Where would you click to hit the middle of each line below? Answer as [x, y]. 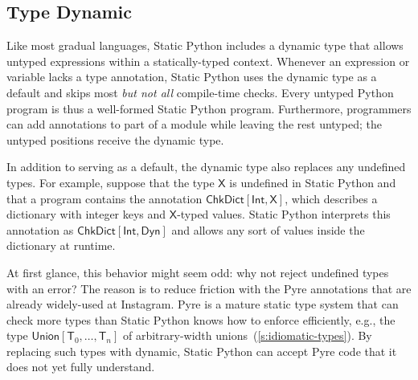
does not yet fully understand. [81, 367]
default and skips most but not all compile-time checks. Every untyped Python [200, 92]
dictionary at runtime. [61, 245]
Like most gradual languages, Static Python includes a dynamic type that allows [205, 45]
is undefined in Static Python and [313, 182]
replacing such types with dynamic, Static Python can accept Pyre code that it [202, 351]
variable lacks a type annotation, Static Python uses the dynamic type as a [192, 77]
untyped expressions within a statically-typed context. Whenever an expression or [208, 61]
